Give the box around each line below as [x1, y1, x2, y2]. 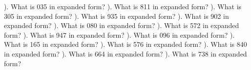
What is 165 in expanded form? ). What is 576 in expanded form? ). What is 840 [4, 39, 247, 49]
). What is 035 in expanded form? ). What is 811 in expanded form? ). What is [4, 1, 242, 11]
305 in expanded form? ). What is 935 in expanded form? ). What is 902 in [4, 11, 229, 21]
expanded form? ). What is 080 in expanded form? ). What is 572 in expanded [4, 20, 239, 30]
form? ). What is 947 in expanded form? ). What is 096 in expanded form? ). [4, 29, 235, 40]
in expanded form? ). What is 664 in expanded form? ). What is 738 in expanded [4, 48, 247, 58]
